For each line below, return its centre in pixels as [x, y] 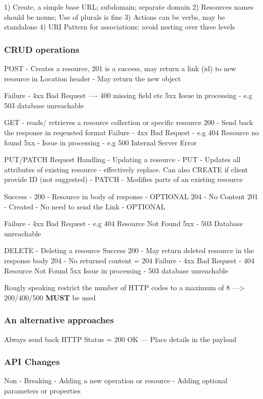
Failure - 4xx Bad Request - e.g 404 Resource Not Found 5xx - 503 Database [124, 223]
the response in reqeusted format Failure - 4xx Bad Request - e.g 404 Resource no [131, 132]
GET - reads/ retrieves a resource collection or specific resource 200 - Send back [129, 122]
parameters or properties [42, 390]
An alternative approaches [59, 320]
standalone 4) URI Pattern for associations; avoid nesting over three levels [120, 27]
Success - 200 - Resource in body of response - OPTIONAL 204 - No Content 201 [131, 196]
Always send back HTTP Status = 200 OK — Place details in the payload [120, 339]
